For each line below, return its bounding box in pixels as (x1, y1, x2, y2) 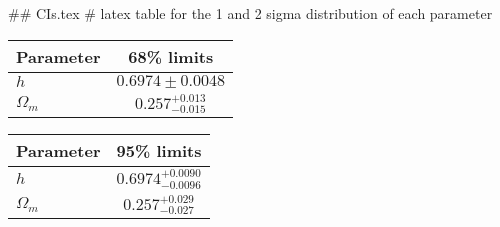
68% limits (128, 44, 214, 68)
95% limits (116, 139, 202, 163)
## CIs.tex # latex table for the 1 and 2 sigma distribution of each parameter (8, 3, 493, 23)
